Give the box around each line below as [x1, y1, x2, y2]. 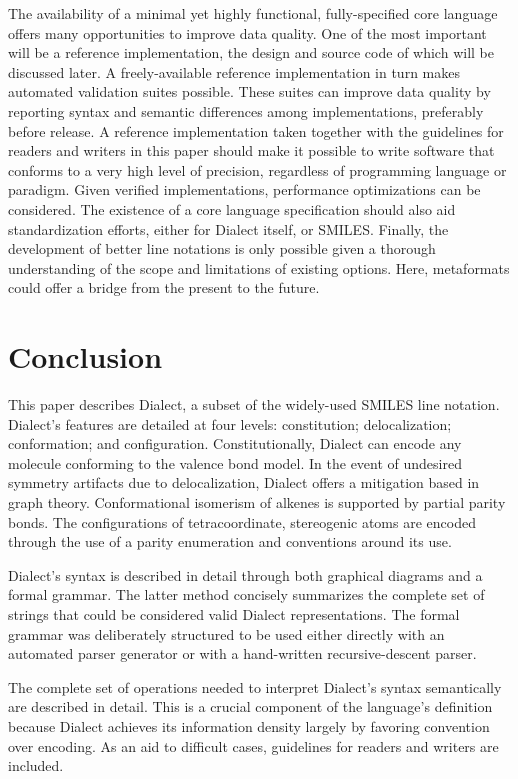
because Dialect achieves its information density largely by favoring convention [8, 715, 490, 736]
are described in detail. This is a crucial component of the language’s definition [8, 696, 493, 717]
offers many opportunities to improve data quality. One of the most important [8, 22, 487, 43]
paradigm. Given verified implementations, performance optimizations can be [8, 179, 481, 200]
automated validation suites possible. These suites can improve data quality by [8, 81, 491, 102]
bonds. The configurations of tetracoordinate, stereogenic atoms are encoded [8, 511, 476, 532]
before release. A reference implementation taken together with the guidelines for [8, 120, 504, 141]
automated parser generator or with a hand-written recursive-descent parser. [8, 643, 477, 664]
